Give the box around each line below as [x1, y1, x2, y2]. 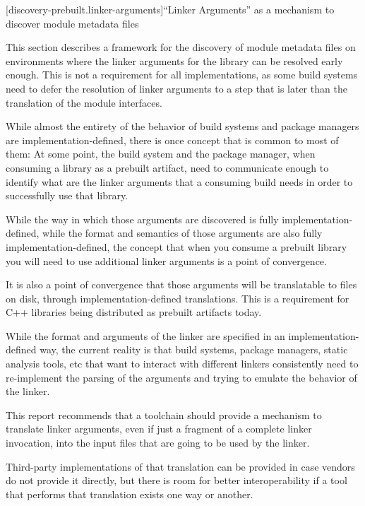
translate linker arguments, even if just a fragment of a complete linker [6, 421, 312, 436]
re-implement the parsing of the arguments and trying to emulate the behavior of [6, 370, 357, 384]
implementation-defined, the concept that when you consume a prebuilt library [6, 239, 347, 254]
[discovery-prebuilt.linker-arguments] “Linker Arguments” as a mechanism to [6, 2, 335, 16]
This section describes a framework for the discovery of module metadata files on [6, 40, 356, 54]
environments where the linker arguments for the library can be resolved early [6, 53, 343, 68]
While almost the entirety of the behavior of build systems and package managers [6, 119, 359, 134]
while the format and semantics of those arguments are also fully [42, 225, 323, 240]
